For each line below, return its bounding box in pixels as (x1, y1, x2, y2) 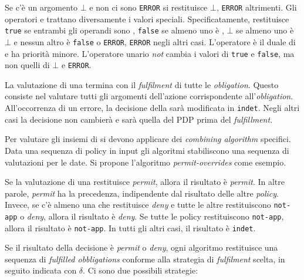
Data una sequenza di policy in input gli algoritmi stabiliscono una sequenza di (5, 144, 289, 156)
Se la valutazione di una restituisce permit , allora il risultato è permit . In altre (5, 176, 285, 188)
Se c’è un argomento (5, 1, 78, 13)
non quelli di (5, 59, 50, 71)
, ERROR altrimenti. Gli (216, 1, 297, 13)
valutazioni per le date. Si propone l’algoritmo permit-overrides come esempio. (5, 156, 286, 168)
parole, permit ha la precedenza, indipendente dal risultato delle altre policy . (5, 187, 279, 199)
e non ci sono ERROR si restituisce (89, 1, 208, 13)
